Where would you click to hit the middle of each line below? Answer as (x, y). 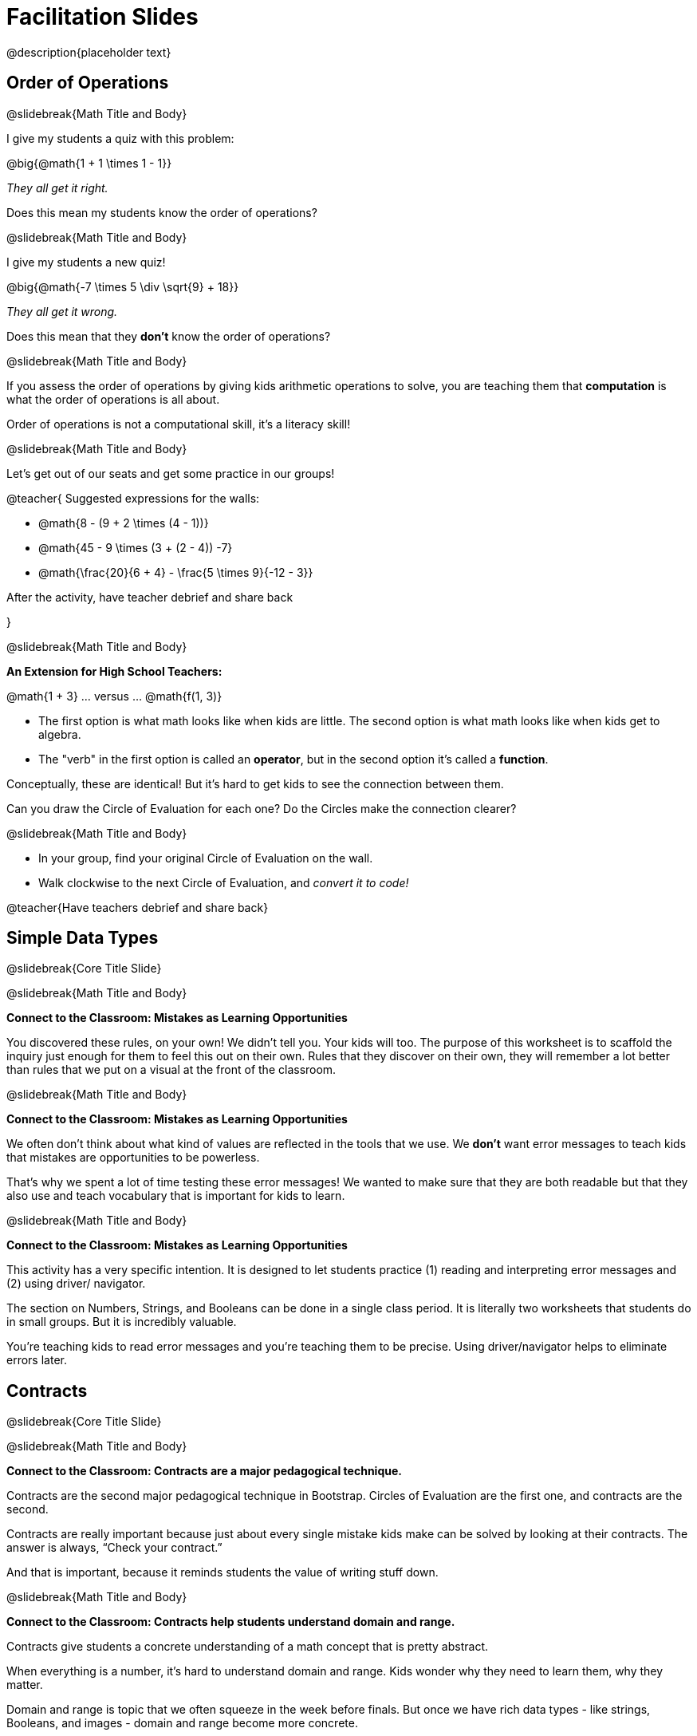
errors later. (37, 1360)
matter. (25, 1685)
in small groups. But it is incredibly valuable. (122, 1322)
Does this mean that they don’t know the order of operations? (169, 336)
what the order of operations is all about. (113, 399)
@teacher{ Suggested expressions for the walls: (133, 498)
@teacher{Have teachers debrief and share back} (138, 907)
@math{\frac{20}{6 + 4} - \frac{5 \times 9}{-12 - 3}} (176, 572)
